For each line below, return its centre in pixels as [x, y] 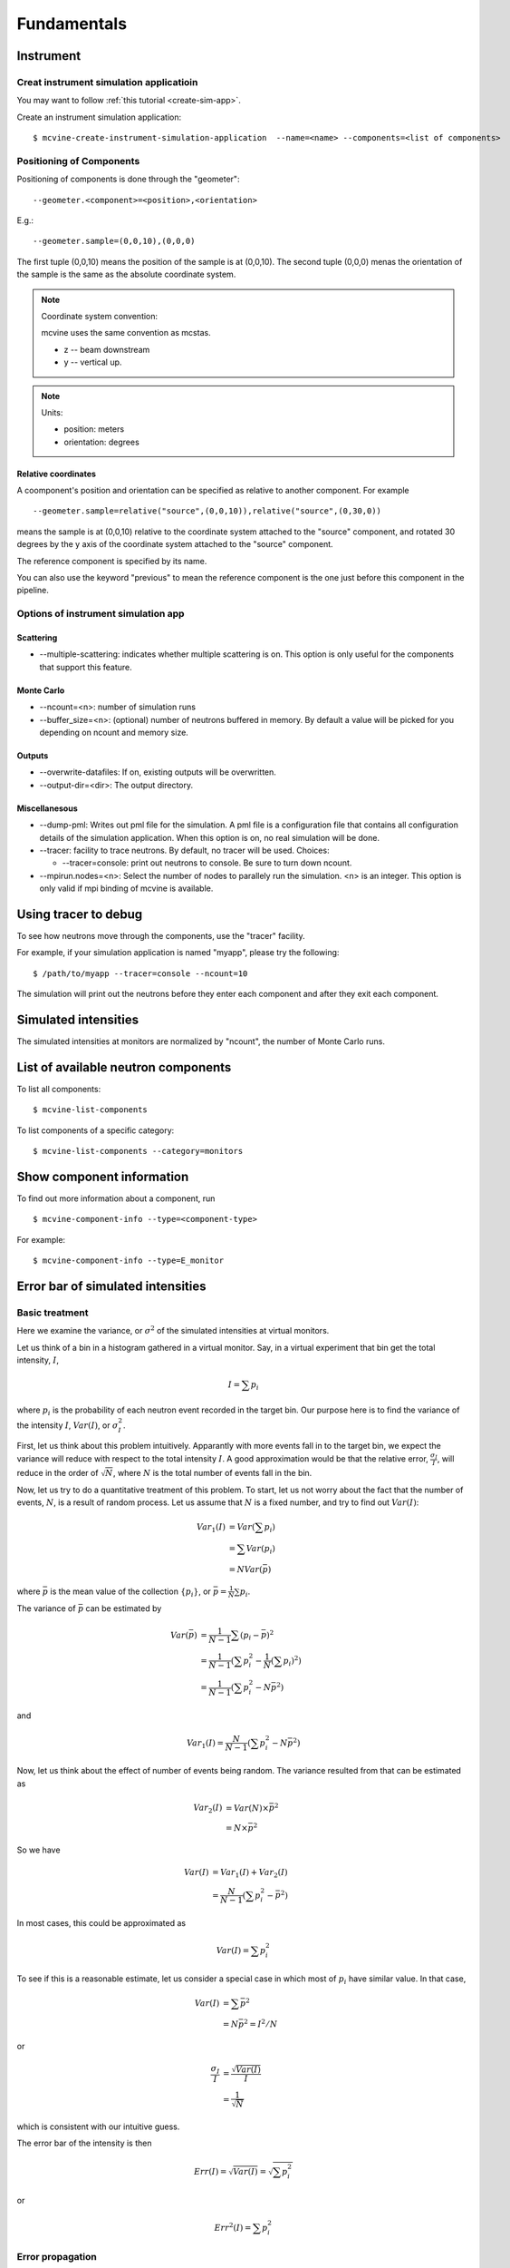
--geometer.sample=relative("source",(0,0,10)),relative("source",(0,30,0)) [207, 511]
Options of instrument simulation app [101, 614]
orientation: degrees [101, 442]
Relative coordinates [57, 474]
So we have [38, 1850]
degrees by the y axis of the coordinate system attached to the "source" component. [175, 544]
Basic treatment [53, 1313]
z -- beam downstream [107, 349]
